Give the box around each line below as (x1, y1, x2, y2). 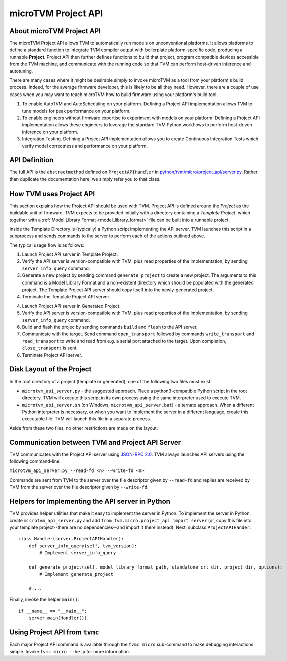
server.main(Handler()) (28, 615, 87, 621)
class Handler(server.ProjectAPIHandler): (18, 536, 124, 542)
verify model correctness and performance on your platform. (22, 143, 148, 149)
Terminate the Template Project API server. (22, 294, 110, 300)
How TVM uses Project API (9, 189, 95, 198)
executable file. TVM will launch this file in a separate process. (22, 416, 151, 422)
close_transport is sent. (22, 345, 78, 351)
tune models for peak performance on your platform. (22, 108, 131, 114)
